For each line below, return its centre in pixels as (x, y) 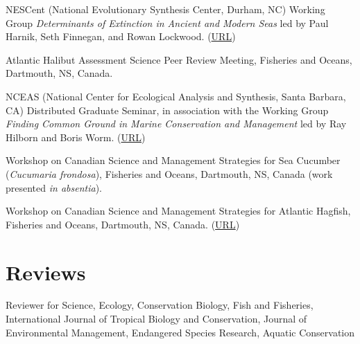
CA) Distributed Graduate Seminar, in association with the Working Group (167, 110)
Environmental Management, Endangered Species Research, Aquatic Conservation (180, 332)
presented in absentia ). (54, 187)
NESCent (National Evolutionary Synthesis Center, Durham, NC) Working (165, 9)
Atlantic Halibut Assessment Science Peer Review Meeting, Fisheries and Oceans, (179, 59)
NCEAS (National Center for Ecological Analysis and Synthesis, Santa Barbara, (176, 96)
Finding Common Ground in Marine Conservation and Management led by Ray (176, 124)
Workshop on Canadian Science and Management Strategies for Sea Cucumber (173, 160)
